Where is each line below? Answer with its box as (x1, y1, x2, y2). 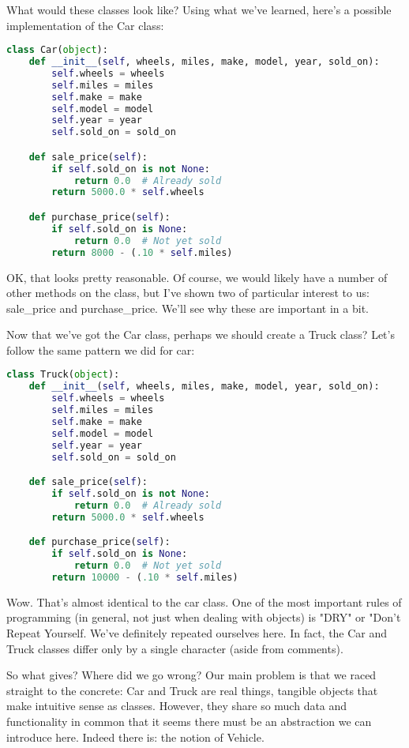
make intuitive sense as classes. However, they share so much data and (6, 697, 347, 714)
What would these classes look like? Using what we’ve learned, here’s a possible (6, 2, 392, 17)
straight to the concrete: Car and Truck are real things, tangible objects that (6, 682, 378, 698)
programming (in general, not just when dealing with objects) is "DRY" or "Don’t (6, 609, 401, 626)
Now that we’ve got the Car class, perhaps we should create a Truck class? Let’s (6, 326, 395, 343)
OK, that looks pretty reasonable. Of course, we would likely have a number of (6, 269, 388, 285)
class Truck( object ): (6, 369, 120, 381)
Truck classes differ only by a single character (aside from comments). (6, 640, 343, 656)
